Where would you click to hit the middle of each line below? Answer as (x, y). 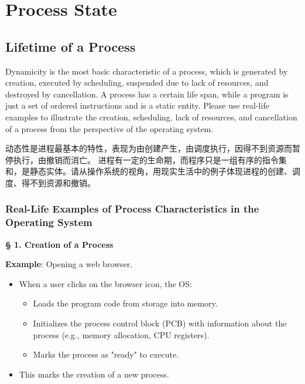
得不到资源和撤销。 (58, 182)
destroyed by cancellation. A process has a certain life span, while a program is (147, 94)
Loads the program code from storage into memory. (125, 303)
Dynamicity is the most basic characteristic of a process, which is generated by (147, 71)
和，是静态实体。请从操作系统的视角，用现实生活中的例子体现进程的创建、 (149, 171)
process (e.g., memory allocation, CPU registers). (121, 334)
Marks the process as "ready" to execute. (106, 354)
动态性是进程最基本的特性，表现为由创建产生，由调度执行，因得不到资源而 (149, 148)
